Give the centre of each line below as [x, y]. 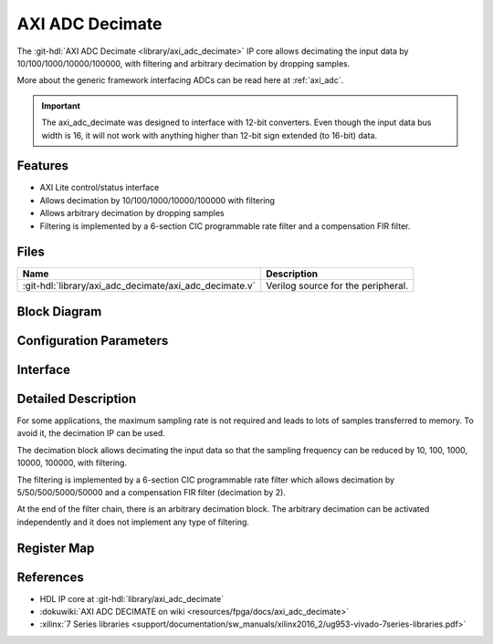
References [50, 577]
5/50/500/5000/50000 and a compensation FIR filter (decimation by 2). [152, 492]
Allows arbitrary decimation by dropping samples [132, 213]
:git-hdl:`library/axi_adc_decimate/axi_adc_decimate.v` [139, 286]
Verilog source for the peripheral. [337, 286]
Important [61, 106]
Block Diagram [59, 312]
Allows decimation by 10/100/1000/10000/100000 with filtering [157, 200]
